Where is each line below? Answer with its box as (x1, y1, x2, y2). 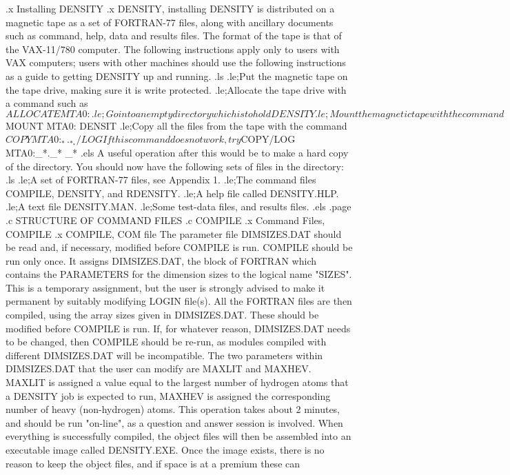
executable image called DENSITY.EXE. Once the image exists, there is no (6, 443, 325, 456)
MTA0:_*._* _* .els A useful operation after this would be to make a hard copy (6, 145, 349, 159)
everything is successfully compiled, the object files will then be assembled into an (6, 429, 351, 443)
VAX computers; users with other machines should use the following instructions (6, 55, 346, 70)
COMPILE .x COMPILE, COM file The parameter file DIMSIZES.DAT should (6, 226, 342, 241)
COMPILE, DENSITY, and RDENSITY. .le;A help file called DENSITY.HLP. (6, 185, 339, 200)
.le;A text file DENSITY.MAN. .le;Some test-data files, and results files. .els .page (6, 199, 351, 214)
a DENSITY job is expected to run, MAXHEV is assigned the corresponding (6, 388, 331, 403)
